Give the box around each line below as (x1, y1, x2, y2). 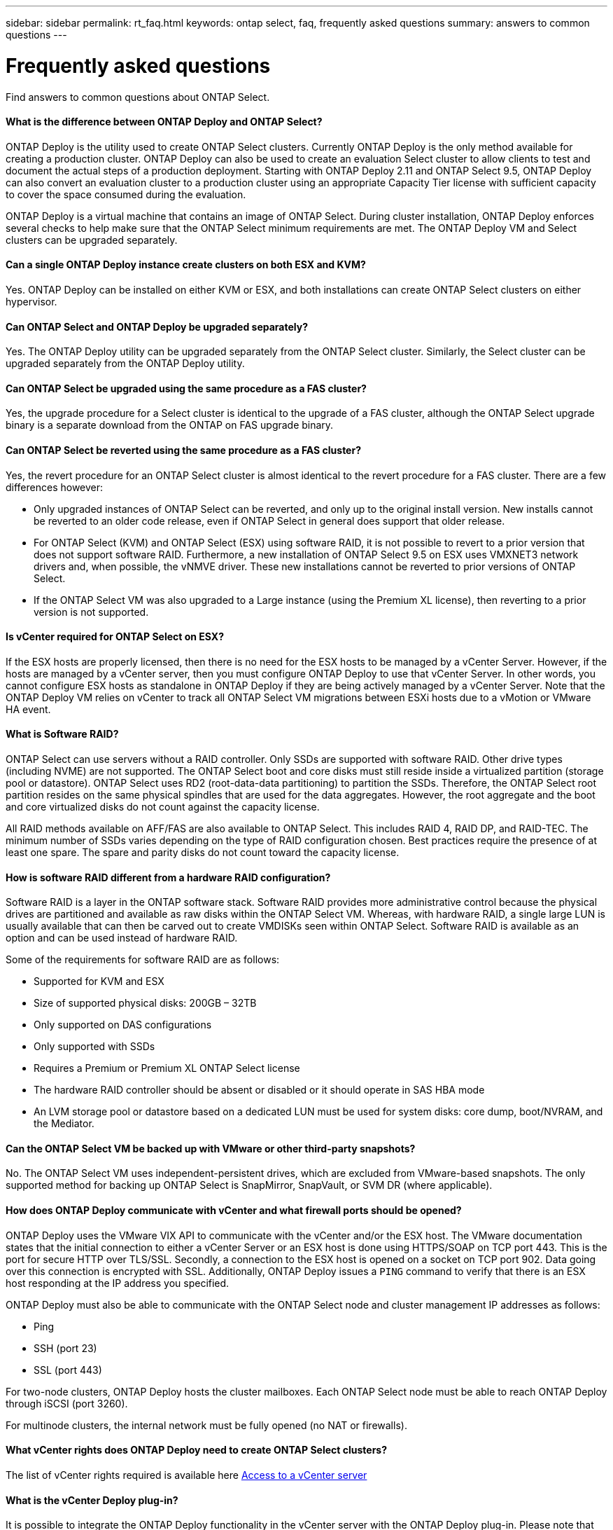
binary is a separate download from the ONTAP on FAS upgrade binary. (6, 419, 334, 432)
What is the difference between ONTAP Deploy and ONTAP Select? (6, 116, 323, 128)
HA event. (6, 703, 51, 715)
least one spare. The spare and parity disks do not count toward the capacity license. (6, 846, 400, 859)
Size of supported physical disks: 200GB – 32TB (34, 997, 257, 1009)
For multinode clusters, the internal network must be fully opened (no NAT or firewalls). (6, 1419, 407, 1431)
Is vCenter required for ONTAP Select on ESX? (6, 630, 224, 643)
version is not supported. (34, 605, 149, 618)
